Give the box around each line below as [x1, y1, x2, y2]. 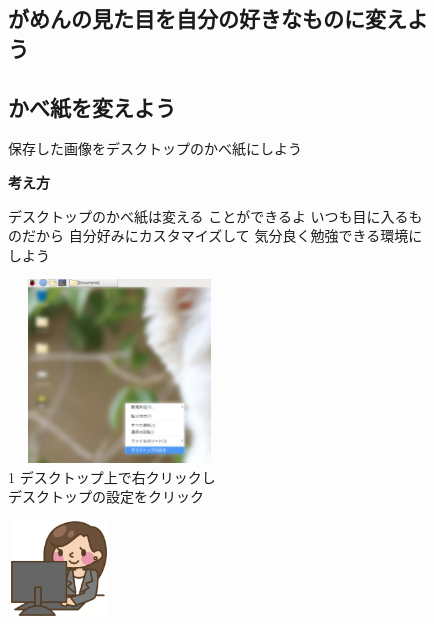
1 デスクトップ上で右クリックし [8, 466, 216, 487]
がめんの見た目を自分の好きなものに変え [8, 3, 407, 34]
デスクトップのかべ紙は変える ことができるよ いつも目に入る [8, 205, 409, 226]
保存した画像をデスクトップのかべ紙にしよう [8, 138, 302, 159]
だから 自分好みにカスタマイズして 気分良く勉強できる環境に [21, 225, 423, 246]
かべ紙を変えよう [8, 91, 176, 122]
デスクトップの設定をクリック [8, 486, 204, 507]
